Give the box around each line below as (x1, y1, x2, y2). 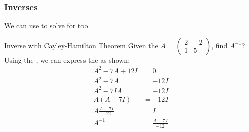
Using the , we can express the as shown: (4, 54, 130, 65)
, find (211, 40, 228, 50)
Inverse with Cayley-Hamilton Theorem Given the (4, 40, 158, 50)
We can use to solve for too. (4, 20, 90, 31)
